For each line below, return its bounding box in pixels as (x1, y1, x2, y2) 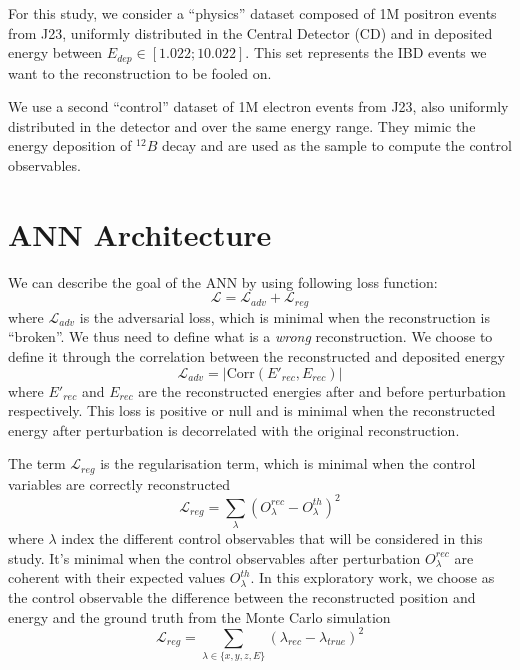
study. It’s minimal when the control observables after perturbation (8, 547, 421, 568)
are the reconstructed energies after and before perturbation (138, 380, 506, 401)
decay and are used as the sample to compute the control (161, 135, 512, 156)
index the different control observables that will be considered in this (61, 528, 483, 549)
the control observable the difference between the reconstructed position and (8, 587, 476, 607)
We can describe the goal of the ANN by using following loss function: (8, 271, 438, 292)
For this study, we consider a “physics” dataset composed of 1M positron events (8, 3, 497, 23)
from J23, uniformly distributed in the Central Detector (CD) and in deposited (8, 22, 493, 43)
